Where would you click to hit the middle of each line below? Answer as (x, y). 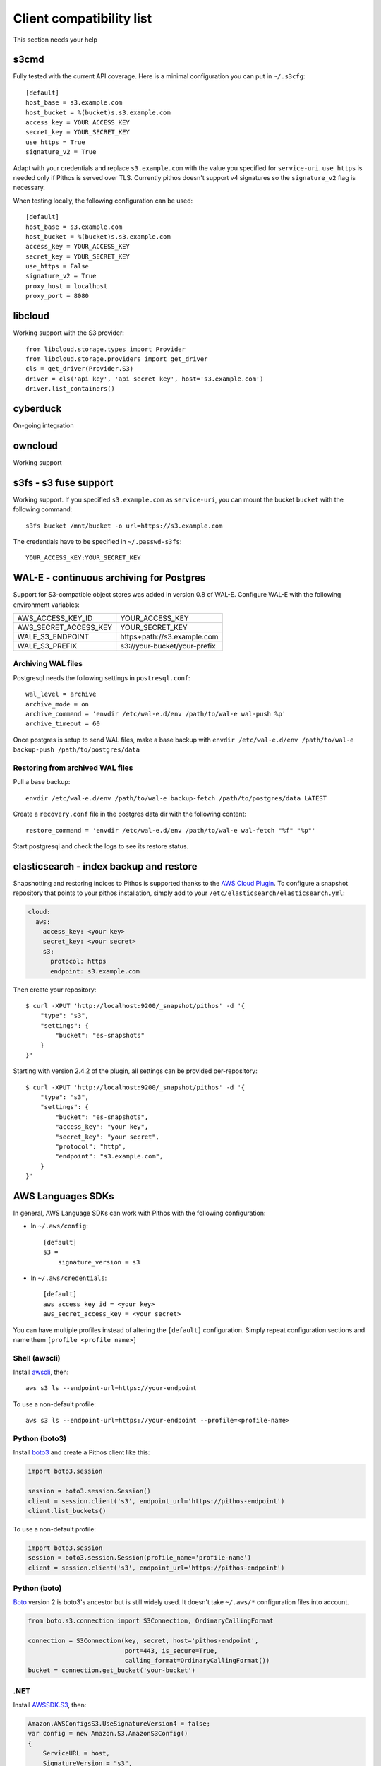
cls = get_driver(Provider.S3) (80, 369)
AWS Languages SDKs (64, 1196)
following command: (43, 509)
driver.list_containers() (71, 389)
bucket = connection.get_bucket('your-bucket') (111, 1670)
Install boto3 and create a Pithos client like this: (81, 1452)
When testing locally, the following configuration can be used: (103, 201)
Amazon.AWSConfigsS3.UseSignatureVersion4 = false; (119, 1724)
